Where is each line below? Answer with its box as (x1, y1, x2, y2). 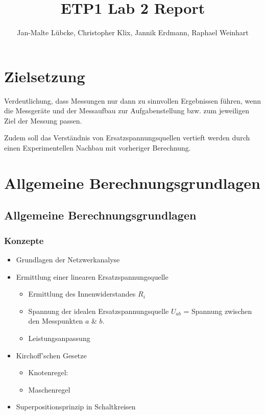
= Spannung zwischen (183, 305, 252, 316)
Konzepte (4, 234, 44, 247)
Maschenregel (28, 384, 70, 395)
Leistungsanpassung (28, 332, 90, 343)
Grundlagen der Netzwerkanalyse (16, 254, 120, 264)
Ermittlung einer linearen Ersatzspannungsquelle (16, 271, 168, 282)
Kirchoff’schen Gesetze (16, 350, 87, 360)
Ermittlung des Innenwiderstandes (28, 288, 136, 299)
